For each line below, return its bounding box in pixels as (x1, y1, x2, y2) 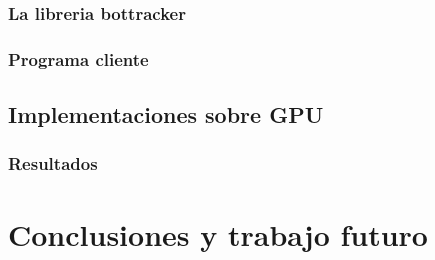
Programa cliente (8, 46, 149, 71)
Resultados (8, 151, 98, 176)
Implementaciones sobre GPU (8, 99, 324, 130)
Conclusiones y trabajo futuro (8, 213, 428, 254)
